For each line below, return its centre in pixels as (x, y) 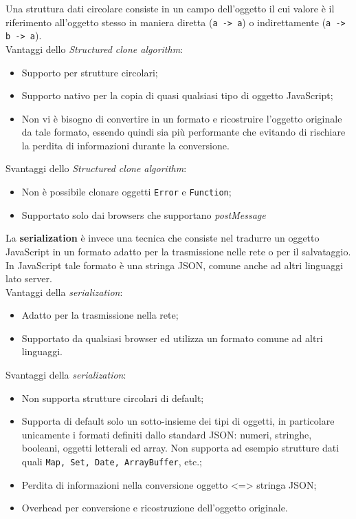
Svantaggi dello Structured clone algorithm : (96, 168)
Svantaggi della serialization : (66, 375)
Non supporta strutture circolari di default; (113, 398)
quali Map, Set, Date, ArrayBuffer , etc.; (112, 462)
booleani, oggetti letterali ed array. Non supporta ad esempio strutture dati (180, 448)
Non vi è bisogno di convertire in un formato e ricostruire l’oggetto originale (182, 118)
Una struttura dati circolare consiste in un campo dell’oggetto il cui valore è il (170, 8)
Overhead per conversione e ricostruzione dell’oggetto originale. (155, 508)
